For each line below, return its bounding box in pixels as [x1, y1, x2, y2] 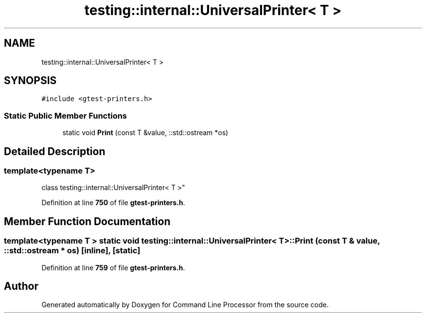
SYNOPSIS [4, 74, 57, 87]
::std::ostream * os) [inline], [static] [4, 246, 141, 256]
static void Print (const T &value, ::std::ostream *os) [62, 128, 229, 137]
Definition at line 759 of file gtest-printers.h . [41, 263, 185, 272]
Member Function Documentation [4, 215, 171, 228]
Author [4, 280, 38, 293]
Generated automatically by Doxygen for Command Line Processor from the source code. [41, 300, 329, 309]
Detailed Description [4, 145, 106, 158]
